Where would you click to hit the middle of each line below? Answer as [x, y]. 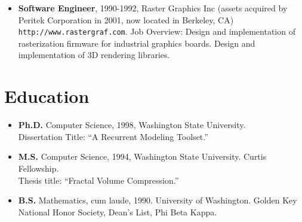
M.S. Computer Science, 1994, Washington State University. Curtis [142, 156]
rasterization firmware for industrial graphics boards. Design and [137, 43]
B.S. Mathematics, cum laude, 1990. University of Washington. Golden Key [158, 200]
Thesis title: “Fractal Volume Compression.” [98, 180]
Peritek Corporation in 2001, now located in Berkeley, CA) [126, 19]
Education [47, 96]
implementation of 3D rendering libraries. [94, 55]
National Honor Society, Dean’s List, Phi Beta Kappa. [118, 212]
